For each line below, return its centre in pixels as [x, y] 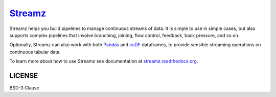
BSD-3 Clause [24, 88]
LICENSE [24, 75]
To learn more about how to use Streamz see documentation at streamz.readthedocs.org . [104, 61]
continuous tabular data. [35, 52]
